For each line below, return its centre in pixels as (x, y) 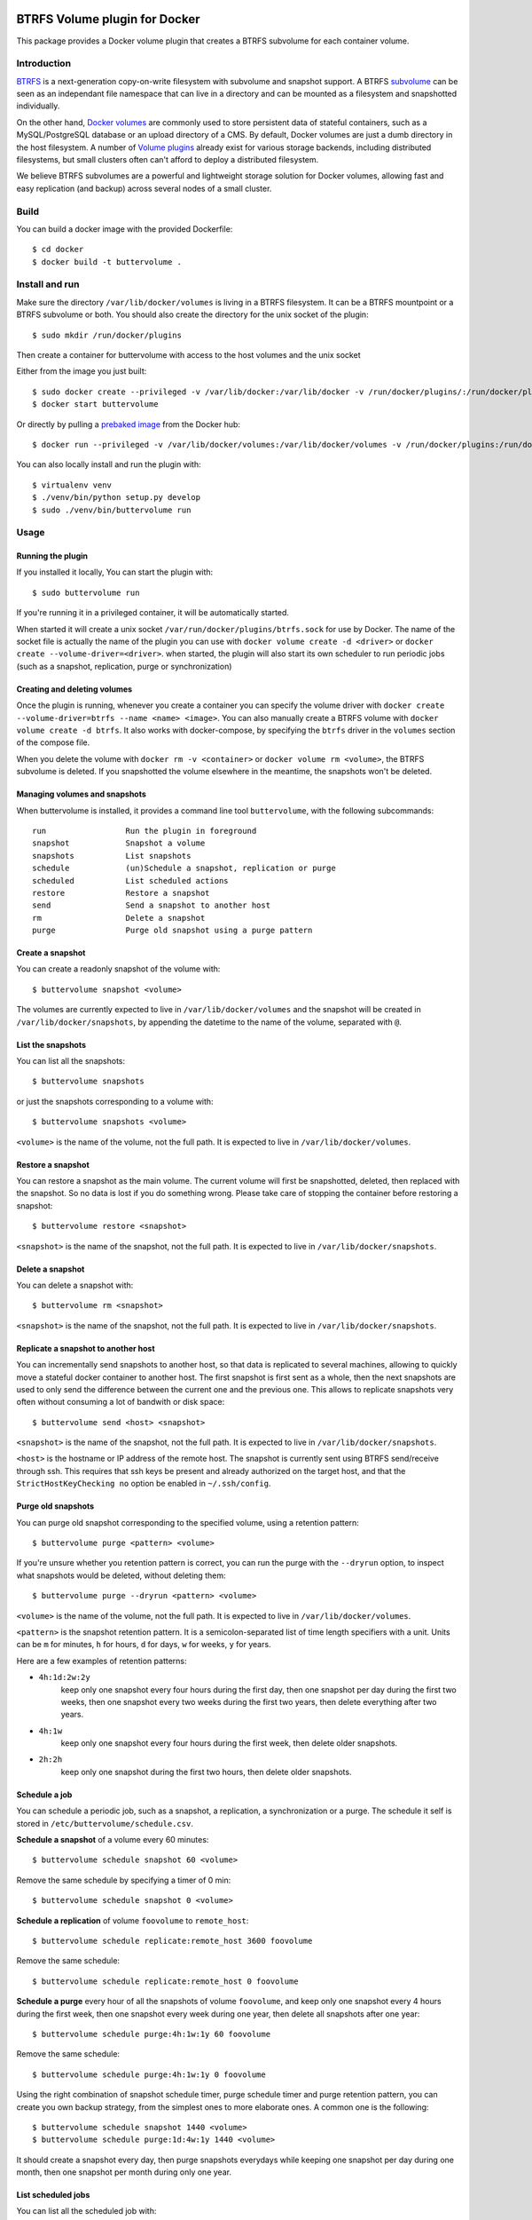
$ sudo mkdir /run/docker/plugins (107, 335)
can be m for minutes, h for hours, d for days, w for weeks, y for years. (144, 1645)
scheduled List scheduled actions (131, 880)
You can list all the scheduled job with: (86, 2211)
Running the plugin (52, 556)
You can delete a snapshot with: (75, 1285)
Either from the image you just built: (82, 371)
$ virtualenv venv (72, 485)
